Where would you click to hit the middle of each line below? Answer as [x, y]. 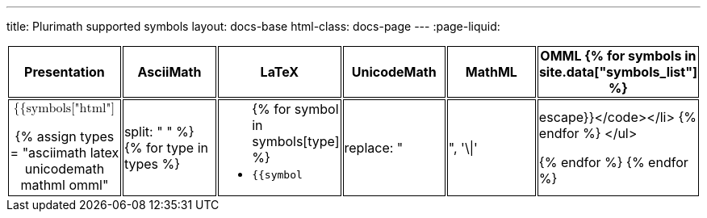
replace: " [374, 148]
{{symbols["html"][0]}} [64, 108]
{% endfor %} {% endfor [613, 162]
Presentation [65, 72]
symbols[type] [296, 141]
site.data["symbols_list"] [618, 72]
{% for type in [166, 148]
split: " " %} [159, 132]
